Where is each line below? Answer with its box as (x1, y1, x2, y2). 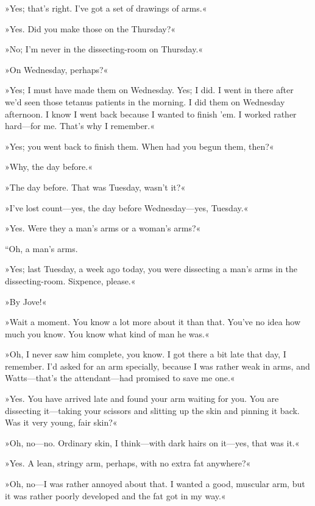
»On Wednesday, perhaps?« (5, 63, 108, 76)
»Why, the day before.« (5, 160, 93, 173)
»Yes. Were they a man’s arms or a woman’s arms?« (5, 222, 201, 234)
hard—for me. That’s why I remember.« (5, 119, 155, 132)
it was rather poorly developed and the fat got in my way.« (5, 489, 226, 502)
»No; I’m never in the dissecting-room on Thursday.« (5, 43, 204, 55)
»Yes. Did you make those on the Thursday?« (5, 22, 176, 35)
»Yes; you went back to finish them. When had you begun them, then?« (5, 139, 274, 152)
